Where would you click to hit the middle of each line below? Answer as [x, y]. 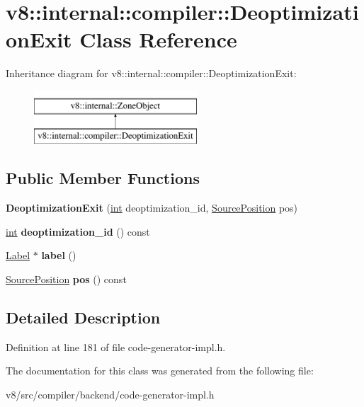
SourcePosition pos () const [66, 279]
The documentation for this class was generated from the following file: [160, 371]
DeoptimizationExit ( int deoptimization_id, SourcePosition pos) [152, 208]
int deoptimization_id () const [78, 231]
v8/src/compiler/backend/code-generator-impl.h [110, 395]
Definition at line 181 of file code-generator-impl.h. [116, 346]
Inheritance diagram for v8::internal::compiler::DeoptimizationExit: [151, 73]
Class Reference [158, 39]
